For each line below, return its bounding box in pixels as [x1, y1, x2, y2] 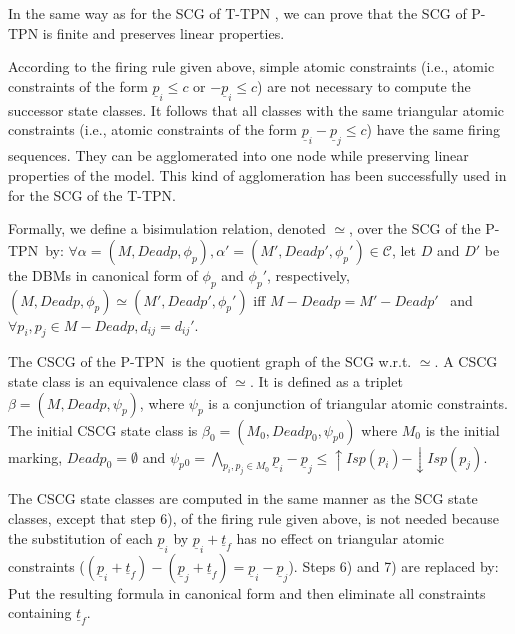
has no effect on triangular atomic [236, 527, 444, 548]
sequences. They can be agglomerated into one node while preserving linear [8, 145, 469, 166]
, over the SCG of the [349, 218, 481, 239]
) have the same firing [366, 119, 501, 140]
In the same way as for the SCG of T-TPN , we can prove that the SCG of [8, 3, 467, 23]
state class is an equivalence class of [8, 370, 227, 391]
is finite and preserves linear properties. [42, 22, 285, 43]
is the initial [425, 419, 500, 440]
